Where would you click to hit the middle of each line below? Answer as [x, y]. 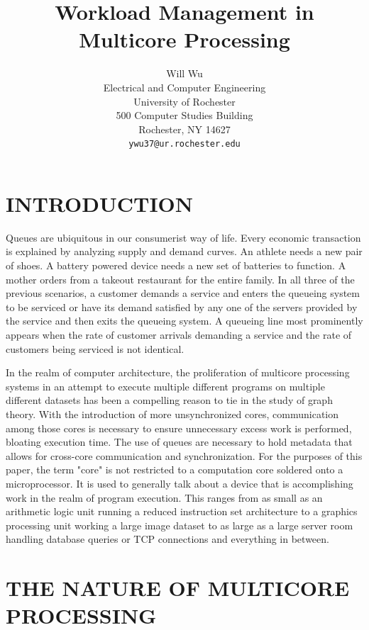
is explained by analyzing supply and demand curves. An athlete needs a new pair [184, 251]
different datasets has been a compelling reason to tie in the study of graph [169, 400]
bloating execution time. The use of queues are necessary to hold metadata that [179, 442]
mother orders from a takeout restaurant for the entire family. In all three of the [180, 279]
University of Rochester [184, 101]
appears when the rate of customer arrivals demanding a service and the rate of [179, 335]
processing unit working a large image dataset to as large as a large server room [180, 525]
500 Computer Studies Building [184, 115]
